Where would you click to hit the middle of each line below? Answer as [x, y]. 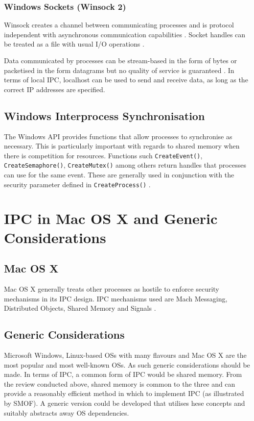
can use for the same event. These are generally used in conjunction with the [119, 175]
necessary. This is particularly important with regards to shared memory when [122, 146]
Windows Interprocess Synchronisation [104, 115]
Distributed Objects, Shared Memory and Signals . [80, 308]
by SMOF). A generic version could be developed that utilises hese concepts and [125, 403]
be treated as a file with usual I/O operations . [74, 44]
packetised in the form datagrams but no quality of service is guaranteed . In [119, 70]
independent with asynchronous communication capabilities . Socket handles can [125, 34]
